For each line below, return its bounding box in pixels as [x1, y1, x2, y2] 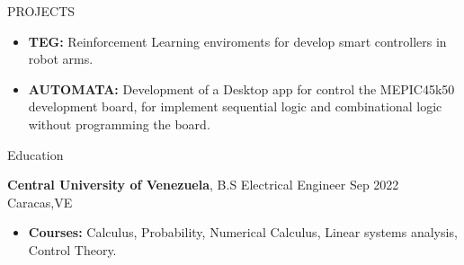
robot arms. [28, 49, 94, 68]
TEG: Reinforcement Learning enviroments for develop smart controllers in [28, 31, 447, 50]
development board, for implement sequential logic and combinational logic [28, 97, 442, 116]
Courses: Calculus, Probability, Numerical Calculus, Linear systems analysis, [28, 223, 458, 242]
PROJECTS [7, 2, 76, 20]
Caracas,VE [7, 192, 73, 211]
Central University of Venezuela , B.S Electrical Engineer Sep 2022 [7, 175, 399, 194]
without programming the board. [28, 114, 210, 133]
